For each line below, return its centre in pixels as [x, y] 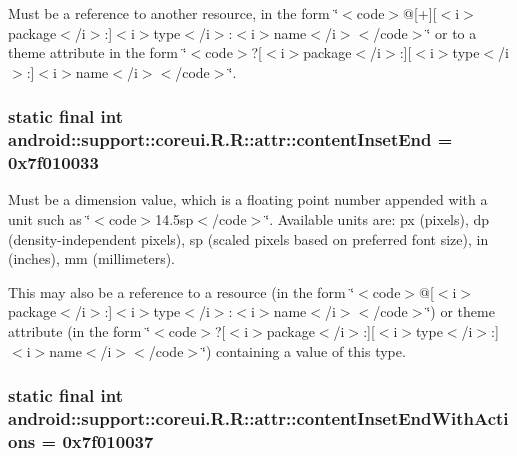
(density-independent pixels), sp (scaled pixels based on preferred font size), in [248, 238]
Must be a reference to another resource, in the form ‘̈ [173, 13]
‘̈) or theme [460, 311]
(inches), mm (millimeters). [92, 258]
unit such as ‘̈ [49, 219]
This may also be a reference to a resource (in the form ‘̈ [181, 291]
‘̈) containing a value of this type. [304, 350]
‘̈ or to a [451, 32]
